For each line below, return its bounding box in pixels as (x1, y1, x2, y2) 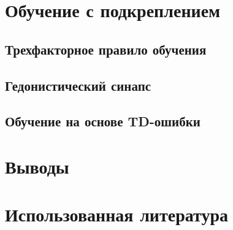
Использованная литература (5, 202, 228, 227)
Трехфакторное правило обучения (5, 39, 207, 58)
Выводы (5, 153, 69, 178)
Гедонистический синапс (5, 75, 151, 94)
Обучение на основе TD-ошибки (5, 112, 201, 131)
